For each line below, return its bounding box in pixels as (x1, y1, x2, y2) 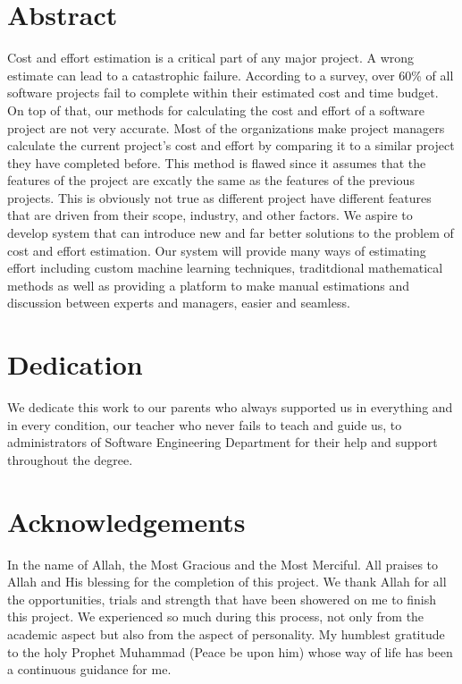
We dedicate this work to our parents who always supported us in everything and (7, 398, 453, 417)
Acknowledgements (7, 502, 246, 539)
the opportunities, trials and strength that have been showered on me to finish (7, 589, 437, 608)
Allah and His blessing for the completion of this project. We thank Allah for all (7, 572, 447, 591)
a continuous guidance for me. (7, 660, 172, 679)
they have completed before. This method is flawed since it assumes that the (7, 153, 426, 172)
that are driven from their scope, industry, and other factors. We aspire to (7, 206, 413, 224)
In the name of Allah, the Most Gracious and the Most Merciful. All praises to (7, 554, 439, 573)
